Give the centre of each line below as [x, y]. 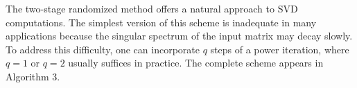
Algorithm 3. [33, 76]
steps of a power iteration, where [280, 49]
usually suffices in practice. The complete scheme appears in [196, 63]
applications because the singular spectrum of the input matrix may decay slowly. [179, 36]
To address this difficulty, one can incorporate [103, 49]
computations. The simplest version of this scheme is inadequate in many [161, 22]
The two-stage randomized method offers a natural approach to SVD [152, 8]
